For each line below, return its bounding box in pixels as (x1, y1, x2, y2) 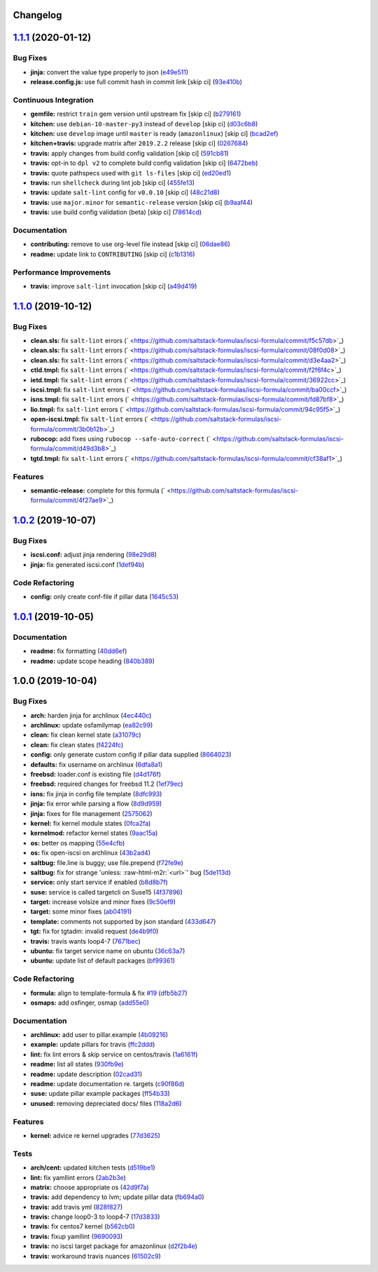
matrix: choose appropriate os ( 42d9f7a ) (30, 1183, 150, 1191)
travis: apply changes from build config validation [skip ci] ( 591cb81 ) (30, 149, 229, 157)
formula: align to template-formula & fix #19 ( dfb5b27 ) (30, 989, 188, 997)
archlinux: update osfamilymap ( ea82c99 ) (30, 721, 153, 730)
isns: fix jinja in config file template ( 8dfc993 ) (30, 789, 162, 798)
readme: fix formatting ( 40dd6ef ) (30, 647, 127, 655)
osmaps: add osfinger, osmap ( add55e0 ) (30, 998, 150, 1007)
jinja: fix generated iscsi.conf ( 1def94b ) (30, 560, 145, 568)
